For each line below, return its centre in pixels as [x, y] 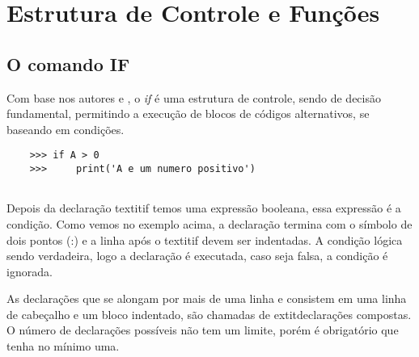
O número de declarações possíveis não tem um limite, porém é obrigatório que [203, 330]
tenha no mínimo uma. [63, 346]
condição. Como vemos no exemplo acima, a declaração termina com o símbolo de [209, 223]
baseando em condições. [66, 129]
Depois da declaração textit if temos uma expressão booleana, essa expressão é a [204, 208]
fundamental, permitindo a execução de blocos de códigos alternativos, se [188, 113]
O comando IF [68, 63]
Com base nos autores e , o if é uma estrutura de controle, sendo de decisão [194, 97]
